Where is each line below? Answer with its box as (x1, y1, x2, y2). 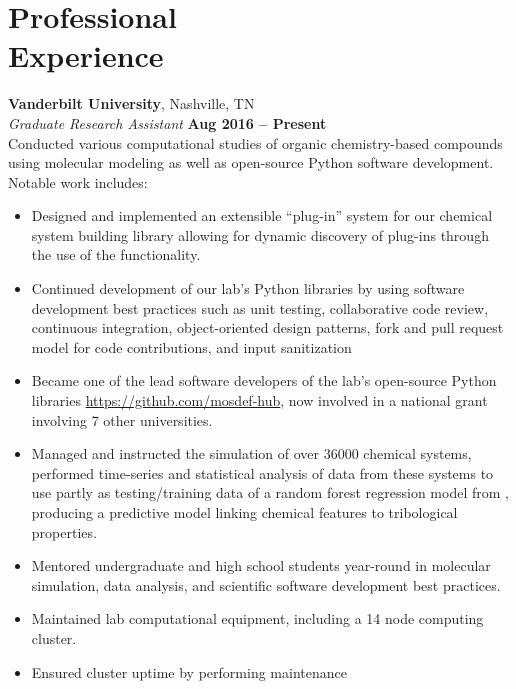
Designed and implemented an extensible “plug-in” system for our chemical (31, 205, 493, 226)
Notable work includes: (8, 171, 148, 192)
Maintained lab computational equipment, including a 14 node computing (31, 608, 484, 629)
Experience (8, 35, 164, 76)
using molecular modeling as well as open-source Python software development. (8, 152, 494, 173)
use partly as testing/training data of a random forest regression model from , (31, 482, 509, 503)
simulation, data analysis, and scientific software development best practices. (31, 574, 501, 595)
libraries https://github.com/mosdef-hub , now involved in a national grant (31, 390, 488, 411)
